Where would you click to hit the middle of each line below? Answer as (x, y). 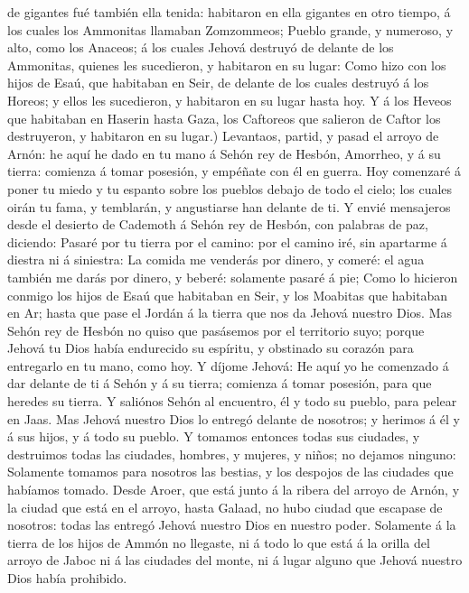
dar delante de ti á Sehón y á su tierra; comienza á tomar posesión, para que (220, 383)
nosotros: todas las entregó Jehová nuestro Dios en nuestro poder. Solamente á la (232, 525)
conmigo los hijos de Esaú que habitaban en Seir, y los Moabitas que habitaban (228, 295)
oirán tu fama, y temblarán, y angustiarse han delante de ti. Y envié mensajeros (229, 206)
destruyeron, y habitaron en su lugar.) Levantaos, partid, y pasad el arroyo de (223, 136)
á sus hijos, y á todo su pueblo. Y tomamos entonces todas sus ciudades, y (214, 436)
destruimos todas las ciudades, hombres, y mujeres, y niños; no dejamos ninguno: (232, 454)
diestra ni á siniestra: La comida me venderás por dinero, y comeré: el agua (216, 259)
